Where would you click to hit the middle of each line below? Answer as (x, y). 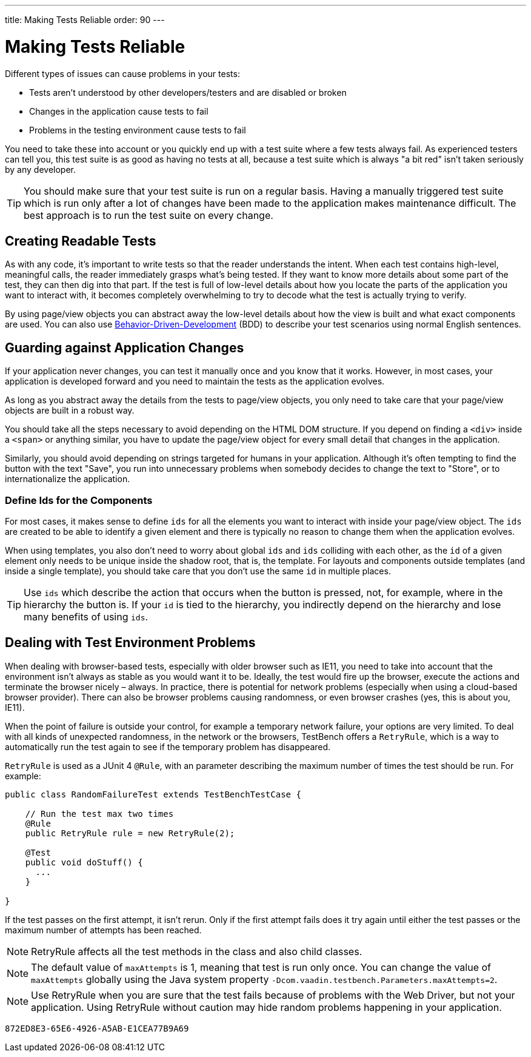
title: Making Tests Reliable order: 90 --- (85, 20)
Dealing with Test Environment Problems (130, 643)
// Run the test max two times (99, 814)
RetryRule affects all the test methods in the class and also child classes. (197, 951)
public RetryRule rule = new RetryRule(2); (130, 833)
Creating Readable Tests (81, 241)
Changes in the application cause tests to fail (119, 111)
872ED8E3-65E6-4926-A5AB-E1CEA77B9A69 (97, 1028)
